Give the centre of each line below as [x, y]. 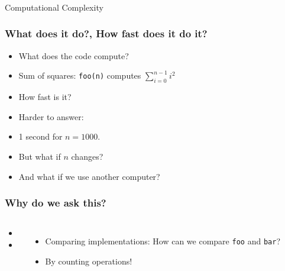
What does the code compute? [74, 55]
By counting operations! [89, 261]
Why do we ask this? [56, 203]
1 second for [41, 136]
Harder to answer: [51, 116]
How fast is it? [45, 97]
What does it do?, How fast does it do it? [106, 33]
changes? [87, 156]
